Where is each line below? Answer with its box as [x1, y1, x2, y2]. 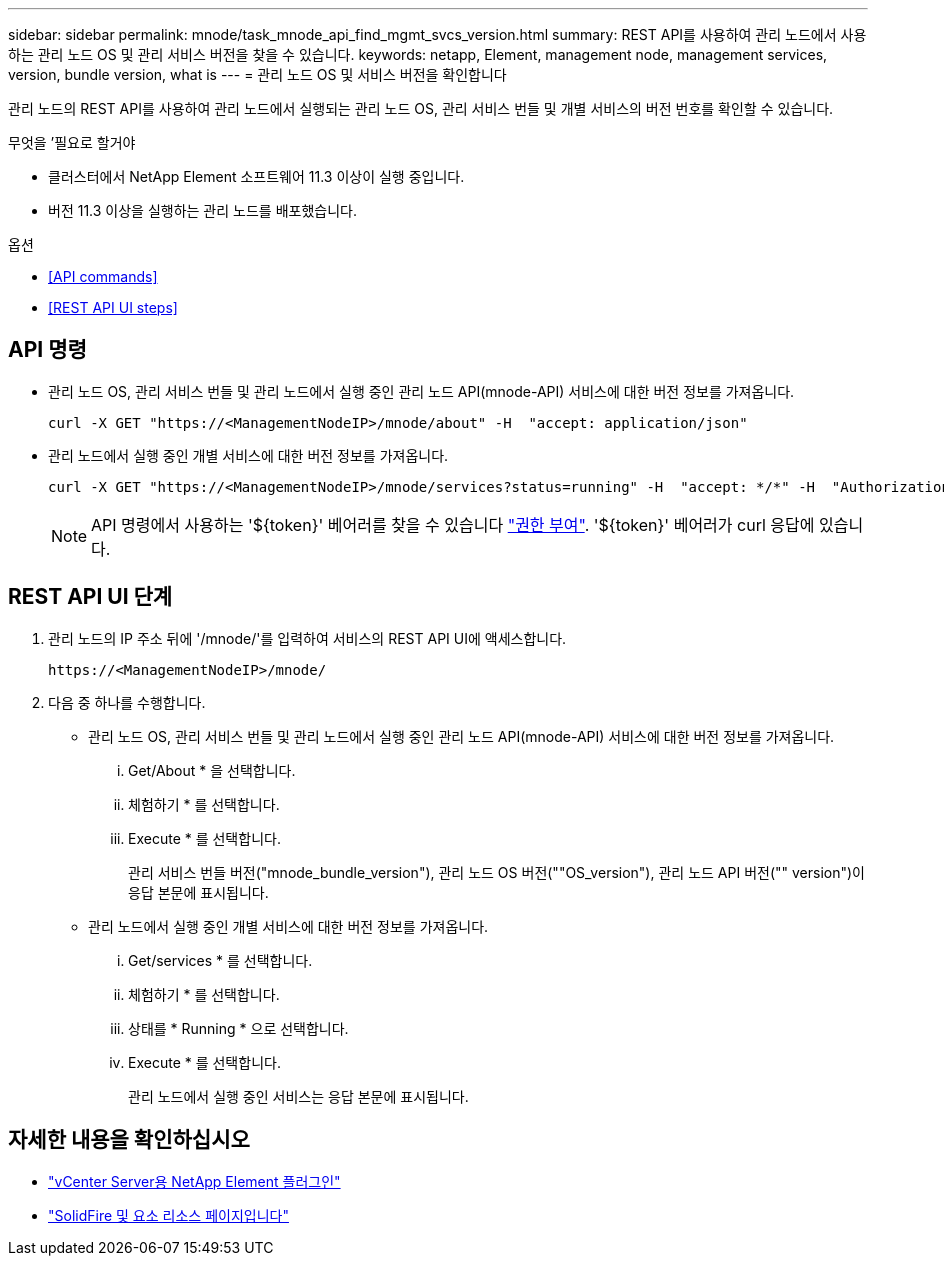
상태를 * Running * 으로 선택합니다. [128, 1019, 349, 1037]
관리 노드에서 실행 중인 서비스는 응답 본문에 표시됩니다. [128, 1087, 469, 1105]
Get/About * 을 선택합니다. [128, 761, 296, 779]
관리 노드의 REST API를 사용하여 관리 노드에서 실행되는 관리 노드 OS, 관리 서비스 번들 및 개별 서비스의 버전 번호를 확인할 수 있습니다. [8, 100, 834, 117]
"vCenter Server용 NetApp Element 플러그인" [48, 1172, 341, 1190]
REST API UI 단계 [8, 584, 173, 610]
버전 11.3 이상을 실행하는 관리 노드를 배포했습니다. [48, 202, 357, 219]
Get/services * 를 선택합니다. [128, 951, 313, 969]
